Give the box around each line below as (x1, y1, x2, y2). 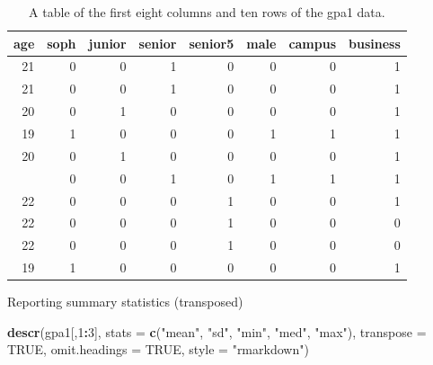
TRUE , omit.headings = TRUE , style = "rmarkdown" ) (7, 340, 309, 359)
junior (88, 33, 127, 52)
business (349, 33, 401, 52)
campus (288, 33, 337, 52)
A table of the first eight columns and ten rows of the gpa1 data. (29, 3, 385, 21)
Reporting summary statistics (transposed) (7, 292, 243, 311)
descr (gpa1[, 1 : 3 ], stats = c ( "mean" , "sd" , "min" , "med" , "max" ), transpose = (7, 322, 427, 341)
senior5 (189, 33, 234, 52)
